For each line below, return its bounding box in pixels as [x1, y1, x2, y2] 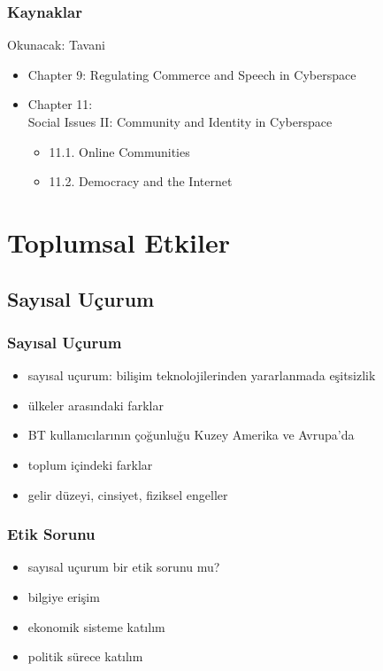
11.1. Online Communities [49, 142, 190, 160]
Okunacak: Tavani [7, 35, 105, 54]
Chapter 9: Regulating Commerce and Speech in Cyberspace [27, 65, 356, 83]
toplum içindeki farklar [27, 455, 153, 473]
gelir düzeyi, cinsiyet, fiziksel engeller [27, 485, 228, 503]
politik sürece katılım [27, 647, 143, 666]
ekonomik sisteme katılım [27, 617, 165, 636]
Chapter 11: [27, 95, 93, 113]
